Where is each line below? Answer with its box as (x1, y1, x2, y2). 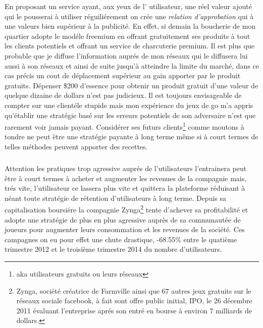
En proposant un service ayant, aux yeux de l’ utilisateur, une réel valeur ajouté (5, 1, 252, 11)
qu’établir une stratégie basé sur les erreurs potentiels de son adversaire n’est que (5, 110, 256, 120)
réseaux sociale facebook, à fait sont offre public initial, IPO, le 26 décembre (16, 295, 252, 306)
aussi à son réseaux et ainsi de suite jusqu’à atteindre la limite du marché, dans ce (5, 60, 259, 71)
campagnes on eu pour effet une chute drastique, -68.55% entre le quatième (5, 234, 237, 244)
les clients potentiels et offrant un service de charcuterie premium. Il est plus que (5, 40, 254, 51)
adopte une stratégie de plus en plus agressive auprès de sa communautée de (5, 214, 241, 225)
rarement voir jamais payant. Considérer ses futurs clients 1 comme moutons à (5, 120, 244, 132)
